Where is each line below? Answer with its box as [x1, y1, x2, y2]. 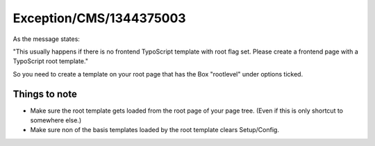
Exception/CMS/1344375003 [12, 10, 187, 26]
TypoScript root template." [12, 57, 88, 65]
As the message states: [12, 35, 80, 43]
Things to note [12, 88, 78, 100]
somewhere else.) [30, 116, 82, 124]
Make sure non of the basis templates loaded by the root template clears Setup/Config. [30, 126, 279, 134]
